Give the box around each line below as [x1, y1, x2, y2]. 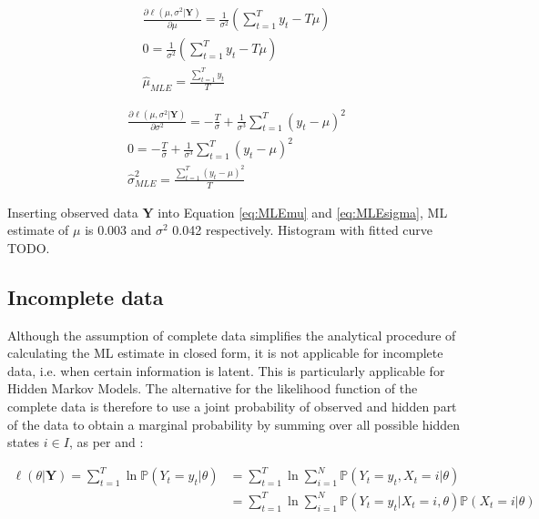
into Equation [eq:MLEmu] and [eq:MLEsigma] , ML [158, 202, 448, 221]
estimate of [7, 220, 69, 239]
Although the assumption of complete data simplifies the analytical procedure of [7, 325, 456, 344]
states [7, 432, 40, 452]
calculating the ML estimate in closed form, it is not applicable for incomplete [7, 343, 443, 362]
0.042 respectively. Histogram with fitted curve [172, 220, 433, 239]
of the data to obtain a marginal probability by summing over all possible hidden [7, 414, 461, 433]
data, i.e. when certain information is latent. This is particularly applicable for [7, 361, 445, 380]
